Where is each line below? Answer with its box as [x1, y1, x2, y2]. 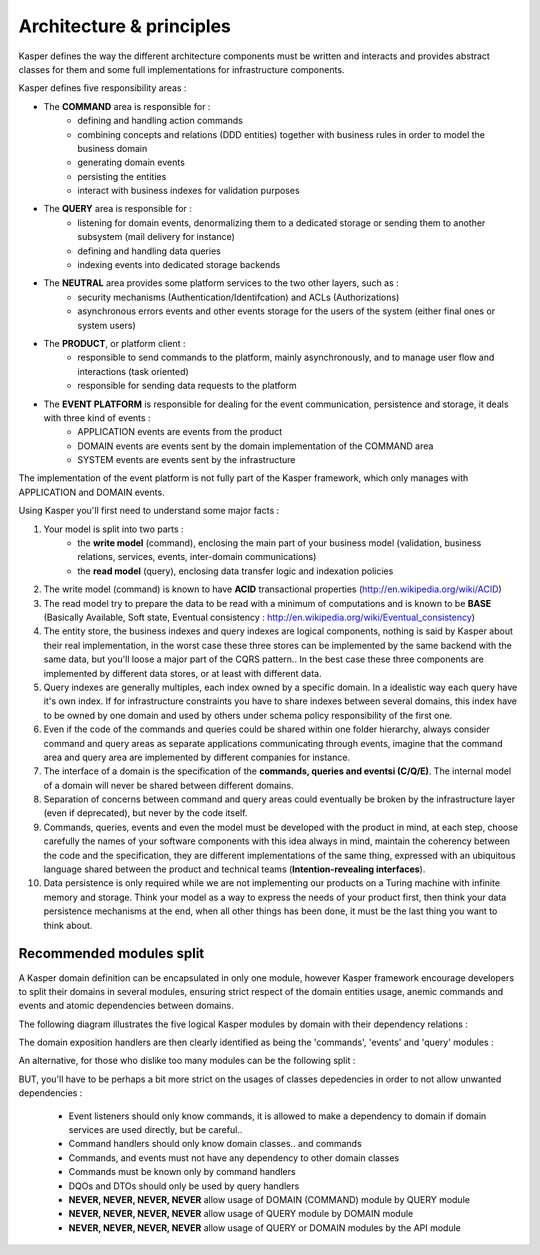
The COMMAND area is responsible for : [43, 100, 211, 112]
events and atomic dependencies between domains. [18, 1000, 234, 1012]
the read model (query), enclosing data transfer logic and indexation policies [77, 565, 394, 577]
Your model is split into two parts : [43, 523, 184, 535]
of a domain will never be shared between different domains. [43, 779, 294, 791]
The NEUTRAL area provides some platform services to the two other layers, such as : [43, 277, 399, 289]
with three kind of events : [43, 411, 151, 424]
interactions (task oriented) [77, 365, 189, 377]
